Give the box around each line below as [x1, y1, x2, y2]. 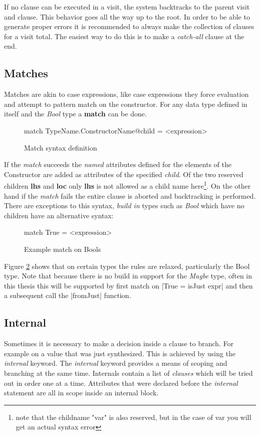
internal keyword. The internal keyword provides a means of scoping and [4, 358, 227, 368]
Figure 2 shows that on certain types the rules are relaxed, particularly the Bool [4, 260, 250, 271]
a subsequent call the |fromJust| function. [4, 290, 131, 301]
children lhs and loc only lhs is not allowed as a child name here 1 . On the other [4, 179, 251, 191]
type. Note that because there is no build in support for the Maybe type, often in [4, 270, 252, 281]
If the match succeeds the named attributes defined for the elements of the [4, 159, 231, 170]
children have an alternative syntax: [4, 210, 114, 220]
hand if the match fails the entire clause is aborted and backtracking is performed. [4, 190, 256, 201]
